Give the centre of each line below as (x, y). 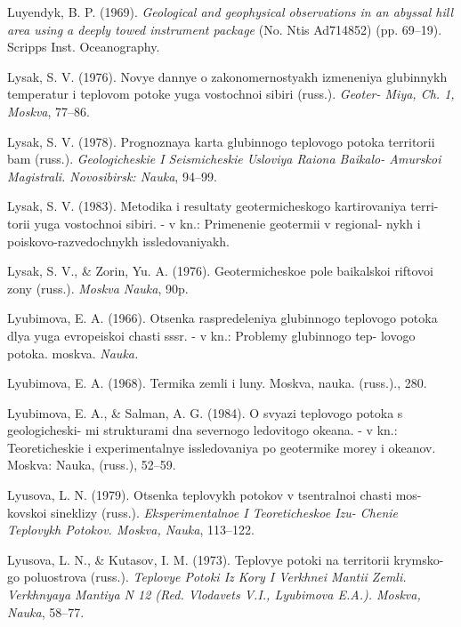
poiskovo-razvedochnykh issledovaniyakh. (118, 241)
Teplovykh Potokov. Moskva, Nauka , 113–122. (131, 530)
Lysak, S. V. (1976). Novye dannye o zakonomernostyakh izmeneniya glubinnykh (227, 76)
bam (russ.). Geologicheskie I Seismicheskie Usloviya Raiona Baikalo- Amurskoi (224, 159)
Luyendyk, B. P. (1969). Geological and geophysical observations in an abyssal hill (230, 12)
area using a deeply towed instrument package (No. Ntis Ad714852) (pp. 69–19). (225, 29)
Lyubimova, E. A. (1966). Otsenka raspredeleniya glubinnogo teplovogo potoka (222, 318)
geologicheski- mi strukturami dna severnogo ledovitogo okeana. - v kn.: (202, 430)
